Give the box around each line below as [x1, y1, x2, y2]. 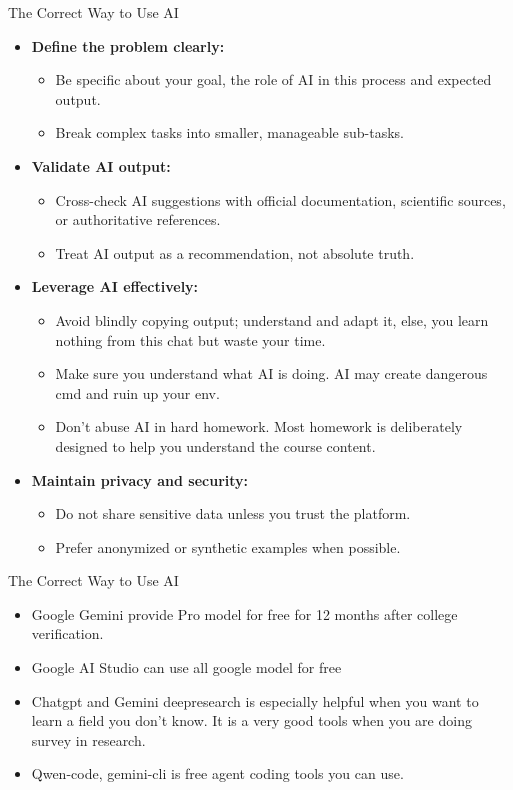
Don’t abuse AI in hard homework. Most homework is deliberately [55, 416, 463, 437]
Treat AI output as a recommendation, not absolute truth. [55, 242, 415, 263]
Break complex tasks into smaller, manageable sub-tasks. [55, 122, 404, 143]
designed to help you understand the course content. [55, 435, 376, 456]
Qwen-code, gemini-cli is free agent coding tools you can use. [31, 763, 404, 784]
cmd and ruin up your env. [55, 382, 220, 403]
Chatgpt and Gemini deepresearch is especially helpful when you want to [31, 690, 479, 711]
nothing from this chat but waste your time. [55, 329, 326, 350]
